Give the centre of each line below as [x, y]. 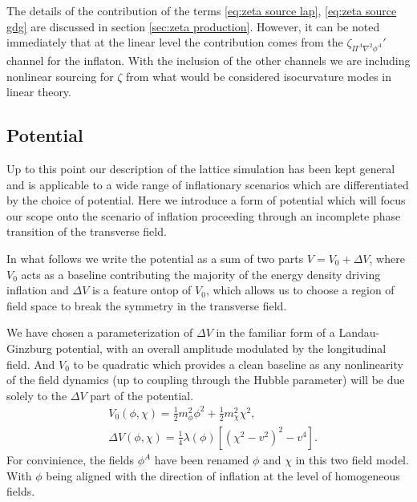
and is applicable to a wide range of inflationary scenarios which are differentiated [208, 184]
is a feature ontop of [142, 290]
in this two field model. [352, 459]
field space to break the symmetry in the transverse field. [147, 305]
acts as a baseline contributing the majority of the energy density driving [201, 274]
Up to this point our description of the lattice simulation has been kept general [201, 168]
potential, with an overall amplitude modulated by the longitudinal [221, 348]
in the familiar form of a [275, 332]
